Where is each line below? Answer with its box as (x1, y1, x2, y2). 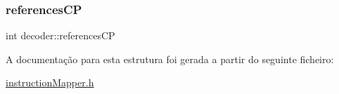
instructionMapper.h (6, 75, 94, 90)
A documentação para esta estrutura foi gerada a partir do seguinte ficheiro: (6, 51, 334, 66)
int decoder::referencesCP (6, 28, 115, 43)
